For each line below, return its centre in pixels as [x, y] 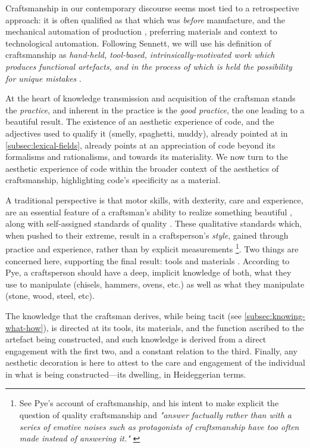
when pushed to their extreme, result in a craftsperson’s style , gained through [147, 235]
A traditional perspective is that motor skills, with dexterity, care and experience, [154, 200]
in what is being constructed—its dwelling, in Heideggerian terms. [126, 374]
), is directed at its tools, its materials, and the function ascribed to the [173, 327]
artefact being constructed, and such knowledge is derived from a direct [136, 339]
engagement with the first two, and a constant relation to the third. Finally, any [151, 350]
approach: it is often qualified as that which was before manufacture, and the [145, 19]
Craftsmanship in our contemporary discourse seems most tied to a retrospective [152, 8]
